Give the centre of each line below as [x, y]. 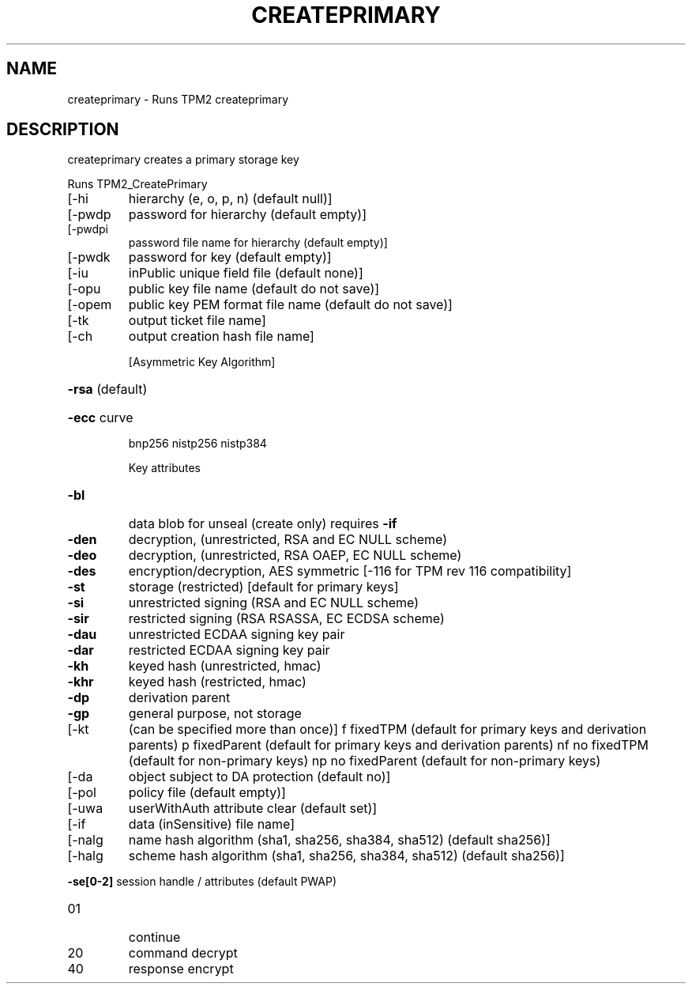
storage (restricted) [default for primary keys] [263, 587]
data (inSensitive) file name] [212, 824]
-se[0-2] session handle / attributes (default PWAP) [202, 882]
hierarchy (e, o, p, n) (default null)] [230, 199]
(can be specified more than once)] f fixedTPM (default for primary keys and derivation [387, 729]
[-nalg [85, 840]
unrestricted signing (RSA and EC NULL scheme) [273, 603]
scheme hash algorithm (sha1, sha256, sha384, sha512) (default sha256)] [346, 856]
